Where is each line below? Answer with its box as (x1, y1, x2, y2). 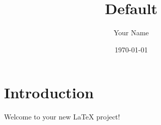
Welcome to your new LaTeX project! (4, 111, 120, 122)
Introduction (4, 82, 94, 103)
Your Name (114, 27, 149, 38)
